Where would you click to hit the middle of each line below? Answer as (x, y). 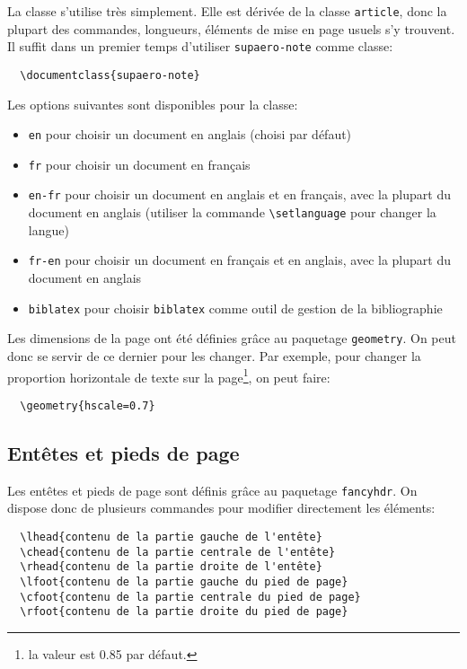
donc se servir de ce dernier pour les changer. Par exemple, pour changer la (214, 355)
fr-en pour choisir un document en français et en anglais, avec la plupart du (239, 260)
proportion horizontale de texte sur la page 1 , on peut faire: (169, 375)
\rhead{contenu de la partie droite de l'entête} (171, 567)
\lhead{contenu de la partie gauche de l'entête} (171, 537)
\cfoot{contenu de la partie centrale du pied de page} (190, 597)
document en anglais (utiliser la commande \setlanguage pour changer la (232, 212)
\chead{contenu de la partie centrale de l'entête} (178, 552)
